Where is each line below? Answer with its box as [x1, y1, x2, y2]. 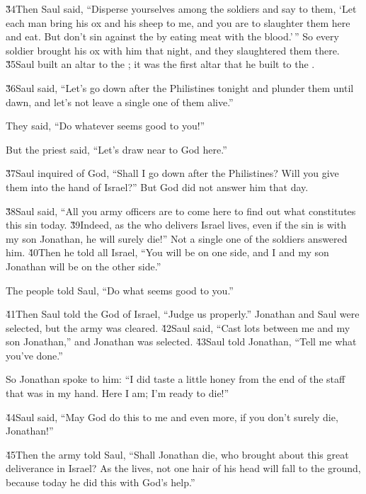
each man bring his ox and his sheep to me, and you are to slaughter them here [6, 15, 350, 30]
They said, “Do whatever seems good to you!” [6, 118, 205, 133]
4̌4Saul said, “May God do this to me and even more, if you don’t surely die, [6, 409, 338, 424]
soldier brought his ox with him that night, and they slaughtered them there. [6, 42, 340, 57]
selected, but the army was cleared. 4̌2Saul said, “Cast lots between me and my [6, 320, 350, 335]
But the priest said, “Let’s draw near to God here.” [6, 142, 227, 156]
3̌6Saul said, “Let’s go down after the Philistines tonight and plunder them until [6, 80, 354, 95]
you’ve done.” [6, 347, 63, 362]
